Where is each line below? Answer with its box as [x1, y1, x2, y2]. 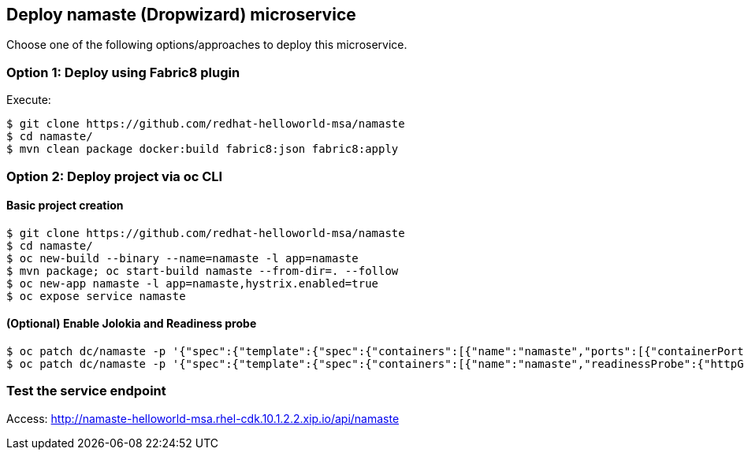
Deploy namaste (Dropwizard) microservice [6, 5, 356, 24]
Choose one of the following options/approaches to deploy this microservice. [6, 38, 407, 52]
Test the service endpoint [6, 383, 166, 399]
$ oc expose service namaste [6, 289, 186, 302]
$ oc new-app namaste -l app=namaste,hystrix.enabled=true [6, 276, 379, 290]
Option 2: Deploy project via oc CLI [6, 168, 223, 184]
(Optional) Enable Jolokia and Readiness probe [6, 317, 257, 331]
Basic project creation [6, 198, 124, 213]
